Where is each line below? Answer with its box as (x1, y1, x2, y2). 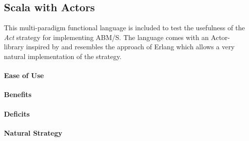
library (4, 41, 24, 52)
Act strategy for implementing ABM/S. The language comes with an (4, 32, 209, 42)
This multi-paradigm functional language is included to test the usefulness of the (4, 22, 245, 33)
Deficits (4, 108, 30, 119)
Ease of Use (4, 70, 44, 81)
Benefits (4, 89, 32, 100)
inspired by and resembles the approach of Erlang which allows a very (26, 41, 235, 52)
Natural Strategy (4, 127, 62, 138)
